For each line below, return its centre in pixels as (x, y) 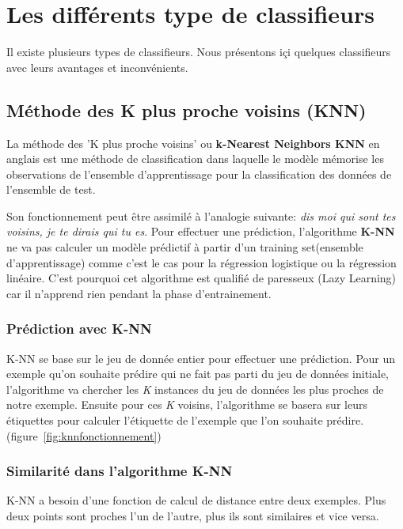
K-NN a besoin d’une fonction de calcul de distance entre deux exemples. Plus (196, 500)
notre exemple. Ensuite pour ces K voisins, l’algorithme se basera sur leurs (187, 404)
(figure (22, 435)
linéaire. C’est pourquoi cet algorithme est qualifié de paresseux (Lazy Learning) (201, 278)
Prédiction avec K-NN (79, 329)
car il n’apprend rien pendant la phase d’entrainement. (139, 293)
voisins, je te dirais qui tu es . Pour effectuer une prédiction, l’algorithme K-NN (201, 231)
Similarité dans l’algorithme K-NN (120, 471)
